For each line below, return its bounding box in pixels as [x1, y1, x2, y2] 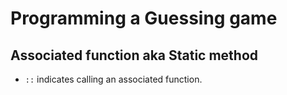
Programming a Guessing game [10, 7, 278, 30]
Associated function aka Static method [10, 47, 259, 64]
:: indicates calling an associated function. [24, 73, 203, 85]
